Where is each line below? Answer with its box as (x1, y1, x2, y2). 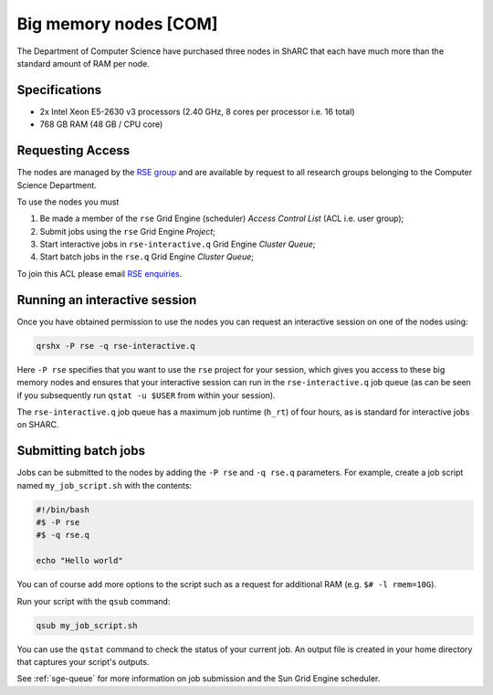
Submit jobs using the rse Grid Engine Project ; (39, 226, 216, 237)
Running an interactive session (16, 292, 197, 308)
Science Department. (16, 179, 98, 191)
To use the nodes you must (16, 196, 120, 207)
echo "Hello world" (36, 555, 123, 566)
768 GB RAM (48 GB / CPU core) (39, 119, 163, 130)
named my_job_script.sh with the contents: (16, 479, 192, 490)
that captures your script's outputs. (16, 656, 150, 667)
